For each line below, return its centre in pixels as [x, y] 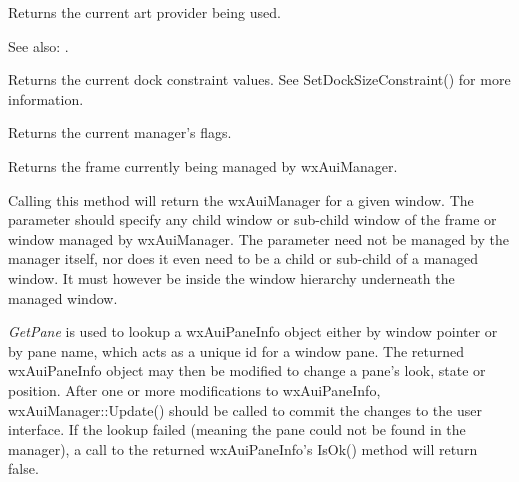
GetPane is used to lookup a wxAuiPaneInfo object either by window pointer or [253, 331]
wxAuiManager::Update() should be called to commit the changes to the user [245, 409]
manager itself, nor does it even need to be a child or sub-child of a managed [243, 258]
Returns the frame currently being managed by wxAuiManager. [203, 165]
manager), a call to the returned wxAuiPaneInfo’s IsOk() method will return [243, 448]
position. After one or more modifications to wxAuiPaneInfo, [194, 389]
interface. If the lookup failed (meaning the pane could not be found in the [237, 429]
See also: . [38, 45]
